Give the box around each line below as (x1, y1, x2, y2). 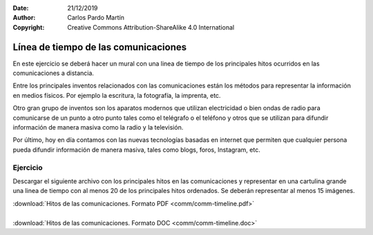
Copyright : (12, 23, 45, 31)
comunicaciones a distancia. (12, 69, 95, 77)
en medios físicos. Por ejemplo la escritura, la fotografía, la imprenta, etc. (12, 91, 221, 99)
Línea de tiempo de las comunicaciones (12, 41, 186, 53)
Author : (12, 14, 36, 22)
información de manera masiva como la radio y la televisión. (12, 123, 184, 132)
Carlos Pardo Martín (67, 14, 124, 22)
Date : (12, 4, 29, 12)
